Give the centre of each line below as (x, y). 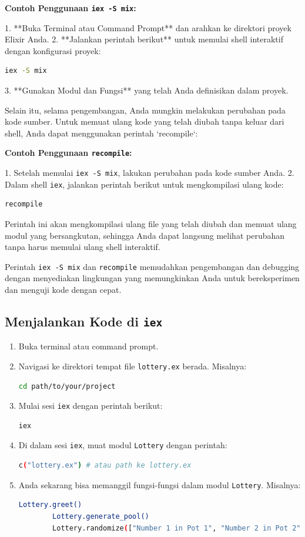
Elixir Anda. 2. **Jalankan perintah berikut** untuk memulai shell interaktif (144, 39)
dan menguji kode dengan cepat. (63, 289)
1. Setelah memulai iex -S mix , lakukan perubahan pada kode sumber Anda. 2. (150, 173)
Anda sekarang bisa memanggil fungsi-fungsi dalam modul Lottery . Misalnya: (160, 484)
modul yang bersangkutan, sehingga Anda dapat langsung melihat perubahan (145, 235)
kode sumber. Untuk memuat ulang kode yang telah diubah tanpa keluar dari (145, 121)
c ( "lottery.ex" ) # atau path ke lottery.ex (105, 466)
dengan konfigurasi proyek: (53, 50)
